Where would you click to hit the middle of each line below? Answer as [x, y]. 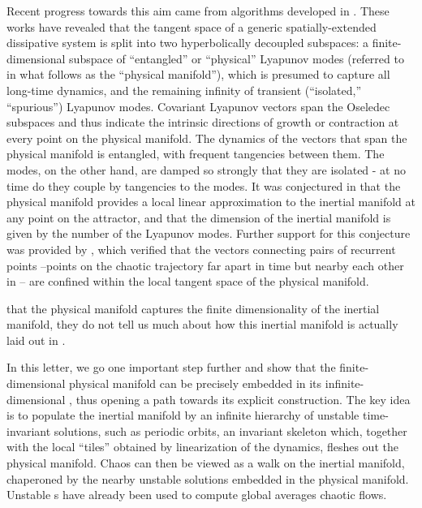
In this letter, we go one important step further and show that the [171, 367]
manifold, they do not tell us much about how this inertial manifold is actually [202, 324]
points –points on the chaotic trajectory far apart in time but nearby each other [205, 265]
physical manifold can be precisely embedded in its [196, 383]
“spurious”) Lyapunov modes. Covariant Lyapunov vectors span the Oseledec [198, 106]
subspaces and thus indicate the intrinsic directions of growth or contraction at [203, 122]
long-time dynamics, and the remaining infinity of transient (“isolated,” [184, 90]
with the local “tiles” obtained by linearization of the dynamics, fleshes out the [202, 447]
